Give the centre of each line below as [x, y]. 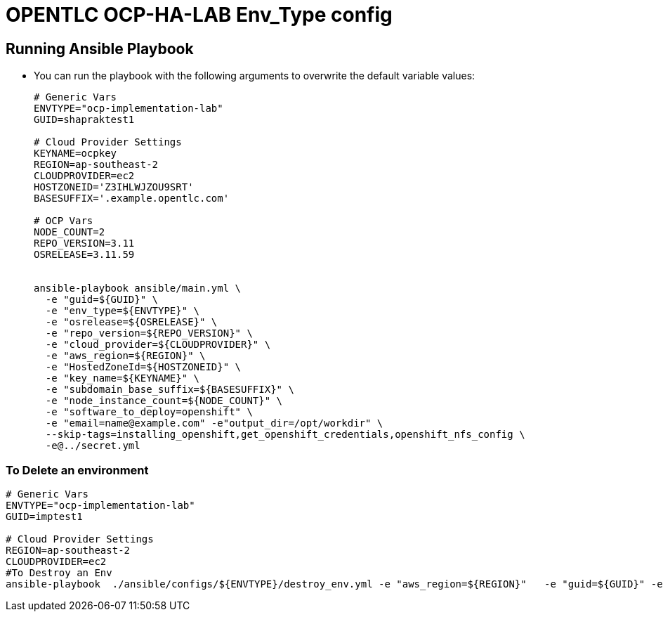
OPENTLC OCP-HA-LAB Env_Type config [199, 15]
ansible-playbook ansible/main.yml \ [138, 288]
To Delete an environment [77, 470]
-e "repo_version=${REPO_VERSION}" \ [149, 333]
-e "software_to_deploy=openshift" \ [149, 412]
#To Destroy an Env [59, 572]
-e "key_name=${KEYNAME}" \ [123, 378]
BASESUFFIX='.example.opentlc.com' [132, 199]
